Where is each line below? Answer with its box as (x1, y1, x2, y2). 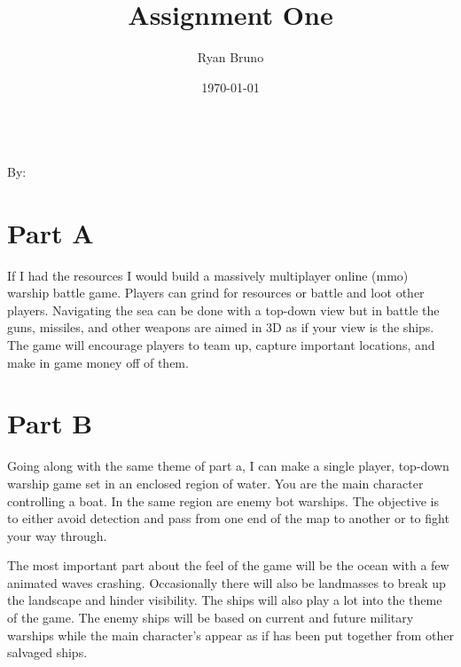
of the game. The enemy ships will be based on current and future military (7, 608, 414, 627)
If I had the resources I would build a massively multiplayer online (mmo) (7, 266, 409, 284)
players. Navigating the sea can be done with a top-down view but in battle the (7, 300, 440, 319)
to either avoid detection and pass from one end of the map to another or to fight (7, 509, 449, 528)
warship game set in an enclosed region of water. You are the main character (7, 473, 424, 492)
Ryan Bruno (197, 48, 264, 67)
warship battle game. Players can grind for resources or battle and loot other (7, 283, 425, 302)
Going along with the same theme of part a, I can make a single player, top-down (7, 457, 449, 475)
